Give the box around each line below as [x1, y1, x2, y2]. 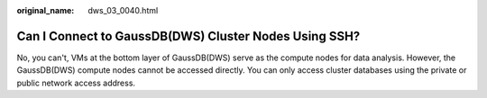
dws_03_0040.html [87, 5, 159, 15]
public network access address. [16, 77, 135, 88]
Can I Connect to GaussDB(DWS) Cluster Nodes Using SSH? [16, 28, 361, 44]
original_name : [16, 5, 75, 15]
